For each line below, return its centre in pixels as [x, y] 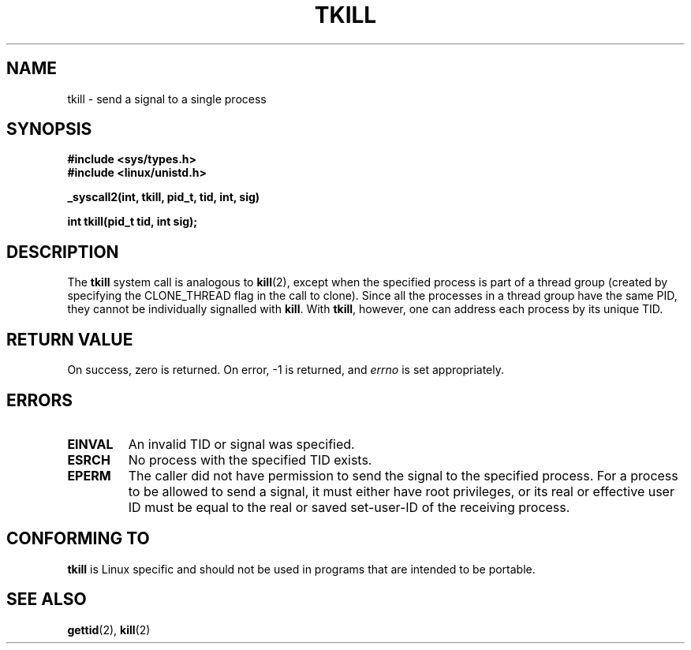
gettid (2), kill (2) [109, 629]
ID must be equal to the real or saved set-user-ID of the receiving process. [349, 507]
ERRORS [40, 400]
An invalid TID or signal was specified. [241, 444]
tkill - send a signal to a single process [167, 99]
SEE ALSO [47, 600]
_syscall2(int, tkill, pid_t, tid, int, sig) [164, 197]
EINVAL [90, 444]
